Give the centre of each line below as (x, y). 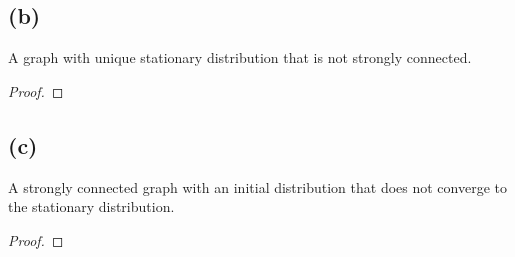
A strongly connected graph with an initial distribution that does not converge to (257, 186)
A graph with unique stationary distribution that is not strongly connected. (240, 57)
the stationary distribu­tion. (91, 206)
